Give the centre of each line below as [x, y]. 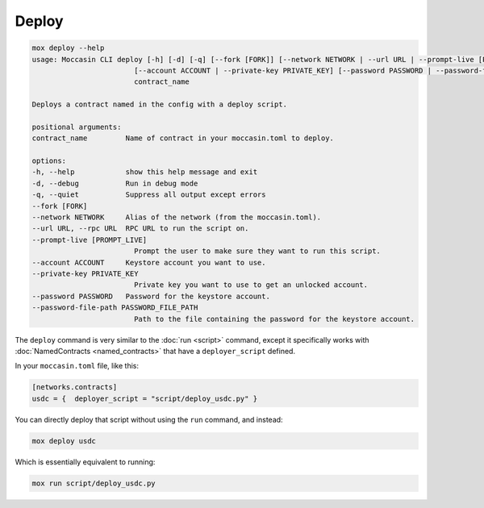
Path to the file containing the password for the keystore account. [274, 319]
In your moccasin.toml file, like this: [77, 366]
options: [49, 161]
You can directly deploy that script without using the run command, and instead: [149, 419]
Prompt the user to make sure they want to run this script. [257, 251]
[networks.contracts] [75, 387]
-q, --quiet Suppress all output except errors [149, 195]
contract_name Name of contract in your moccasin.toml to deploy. [183, 138]
